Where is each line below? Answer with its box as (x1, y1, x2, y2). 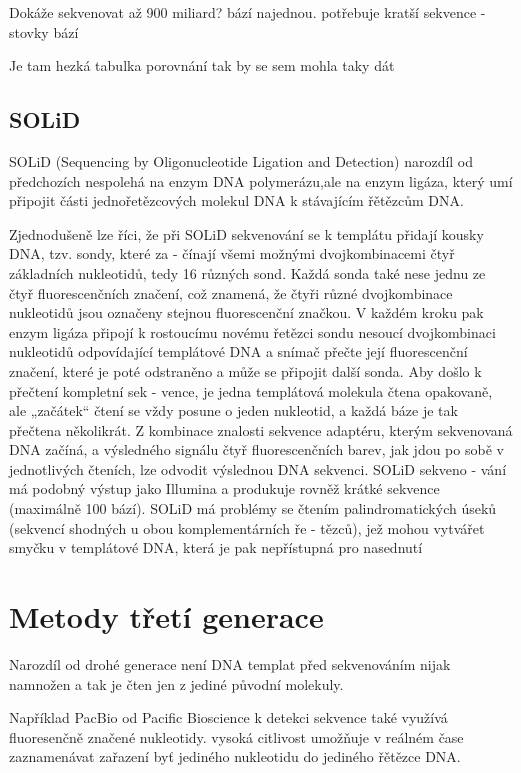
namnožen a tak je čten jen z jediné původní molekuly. (9, 673, 344, 694)
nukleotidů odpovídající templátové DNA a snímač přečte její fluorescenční (9, 341, 468, 362)
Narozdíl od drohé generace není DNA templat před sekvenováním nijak (9, 653, 451, 674)
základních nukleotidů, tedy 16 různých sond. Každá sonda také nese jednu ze (9, 262, 486, 283)
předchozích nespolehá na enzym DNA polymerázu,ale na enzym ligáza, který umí (9, 170, 513, 191)
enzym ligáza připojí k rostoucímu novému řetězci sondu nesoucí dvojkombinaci (9, 321, 496, 342)
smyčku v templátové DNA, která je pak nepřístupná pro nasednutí (9, 537, 423, 558)
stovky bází (9, 21, 79, 42)
